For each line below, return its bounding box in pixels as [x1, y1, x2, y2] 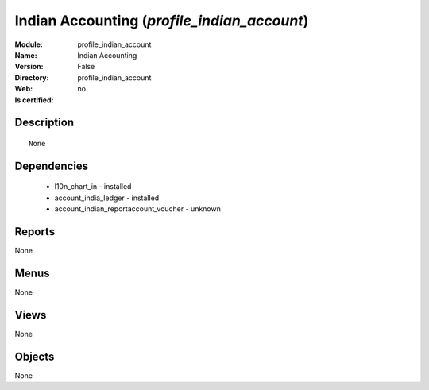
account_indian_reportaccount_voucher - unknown [54, 204, 222, 214]
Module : [14, 40, 43, 49]
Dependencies [14, 159, 89, 172]
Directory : [14, 72, 49, 83]
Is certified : [14, 95, 54, 105]
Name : [14, 50, 37, 60]
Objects [14, 349, 55, 363]
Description [14, 116, 75, 129]
